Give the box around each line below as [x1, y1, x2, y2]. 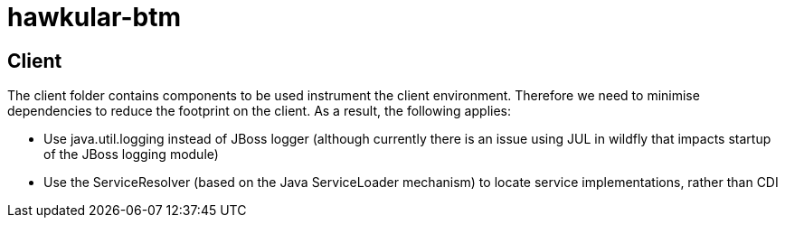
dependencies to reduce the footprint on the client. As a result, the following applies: [7, 103, 511, 119]
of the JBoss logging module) [43, 146, 219, 163]
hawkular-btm [7, 2, 181, 33]
